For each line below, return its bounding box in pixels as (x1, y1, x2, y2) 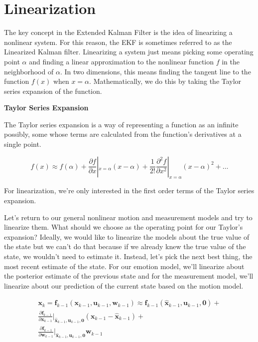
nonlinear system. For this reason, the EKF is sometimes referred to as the (4, 36, 232, 47)
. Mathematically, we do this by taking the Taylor (89, 76, 242, 86)
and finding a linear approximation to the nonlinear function (29, 56, 214, 66)
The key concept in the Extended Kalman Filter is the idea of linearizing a (4, 27, 233, 37)
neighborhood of (4, 66, 54, 76)
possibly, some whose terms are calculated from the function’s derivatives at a (4, 129, 242, 139)
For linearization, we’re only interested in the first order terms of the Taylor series (4, 185, 255, 196)
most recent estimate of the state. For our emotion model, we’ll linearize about (4, 261, 245, 271)
